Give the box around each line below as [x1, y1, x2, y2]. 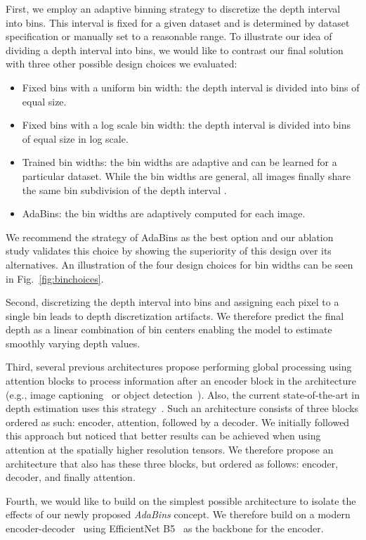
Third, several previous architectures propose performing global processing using [6, 359, 352, 374]
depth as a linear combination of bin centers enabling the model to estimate [6, 322, 332, 337]
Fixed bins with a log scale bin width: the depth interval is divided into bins [22, 117, 351, 132]
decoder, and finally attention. [6, 470, 136, 484]
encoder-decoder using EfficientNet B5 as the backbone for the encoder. [6, 521, 324, 535]
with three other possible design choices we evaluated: [6, 56, 237, 71]
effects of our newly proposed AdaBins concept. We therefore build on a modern [6, 507, 351, 522]
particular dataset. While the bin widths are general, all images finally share [22, 168, 351, 183]
